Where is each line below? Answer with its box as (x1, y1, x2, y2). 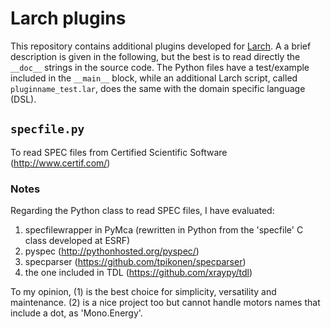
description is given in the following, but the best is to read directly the (10, 50, 301, 62)
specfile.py (10, 122, 85, 137)
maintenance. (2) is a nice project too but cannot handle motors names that (10, 297, 321, 309)
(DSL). (10, 93, 37, 105)
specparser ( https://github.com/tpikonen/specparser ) (24, 256, 247, 268)
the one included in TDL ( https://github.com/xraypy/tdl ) (24, 267, 253, 279)
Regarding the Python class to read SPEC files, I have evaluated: (10, 205, 275, 217)
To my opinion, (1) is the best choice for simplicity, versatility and (10, 286, 277, 298)
